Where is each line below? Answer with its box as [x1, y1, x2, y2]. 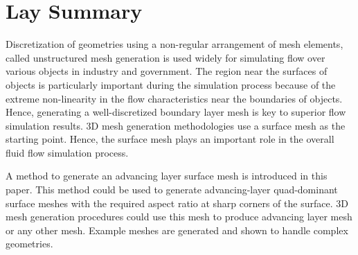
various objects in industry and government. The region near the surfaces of [6, 64, 328, 78]
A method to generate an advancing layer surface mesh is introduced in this [6, 168, 328, 183]
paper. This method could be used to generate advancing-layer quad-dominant [6, 182, 338, 197]
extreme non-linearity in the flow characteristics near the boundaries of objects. [6, 91, 343, 105]
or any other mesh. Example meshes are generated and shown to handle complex [6, 222, 348, 237]
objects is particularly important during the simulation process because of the [6, 77, 336, 91]
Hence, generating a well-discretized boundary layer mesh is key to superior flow [6, 105, 346, 119]
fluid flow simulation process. [6, 145, 129, 159]
